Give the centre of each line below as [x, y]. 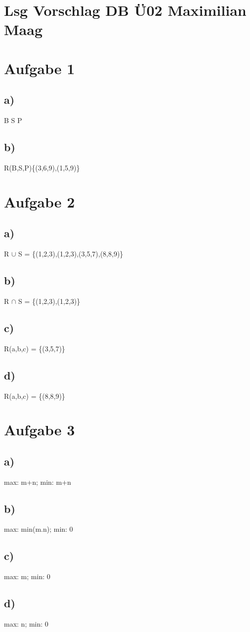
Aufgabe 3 [40, 430]
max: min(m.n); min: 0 [39, 529]
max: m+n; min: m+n [38, 482]
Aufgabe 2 [40, 201]
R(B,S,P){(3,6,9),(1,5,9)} [42, 167]
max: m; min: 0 [27, 576]
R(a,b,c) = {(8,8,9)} [35, 396]
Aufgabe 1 [40, 68]
